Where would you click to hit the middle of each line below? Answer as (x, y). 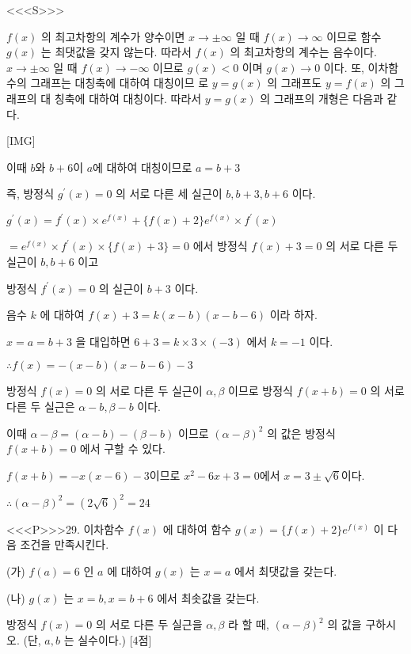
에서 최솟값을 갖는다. (208, 597)
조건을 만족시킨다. (65, 544)
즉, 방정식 (30, 194)
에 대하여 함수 (197, 529)
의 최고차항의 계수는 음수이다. (303, 52)
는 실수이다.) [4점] (108, 639)
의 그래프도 (295, 83)
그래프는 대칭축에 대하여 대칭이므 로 (120, 83)
